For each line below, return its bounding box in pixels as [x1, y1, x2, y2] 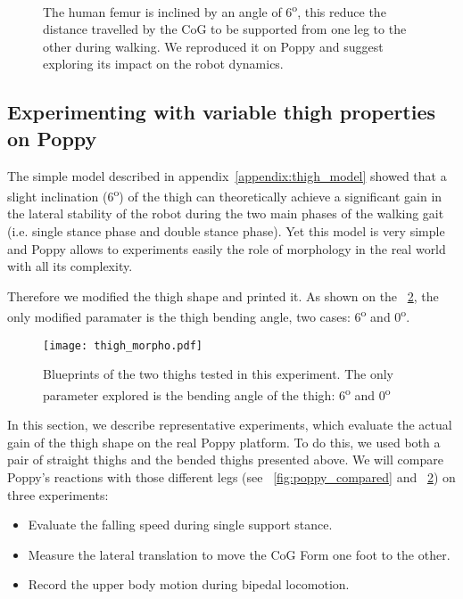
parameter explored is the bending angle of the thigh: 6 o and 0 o [43, 382, 391, 404]
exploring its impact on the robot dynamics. [43, 54, 284, 73]
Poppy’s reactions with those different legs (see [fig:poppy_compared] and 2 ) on [7, 467, 456, 486]
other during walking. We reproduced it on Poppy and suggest [43, 37, 384, 55]
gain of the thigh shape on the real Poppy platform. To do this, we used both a [7, 432, 441, 451]
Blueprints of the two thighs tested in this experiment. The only [43, 365, 393, 383]
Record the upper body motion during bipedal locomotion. [28, 575, 350, 594]
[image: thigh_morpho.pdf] [43, 339, 203, 352]
